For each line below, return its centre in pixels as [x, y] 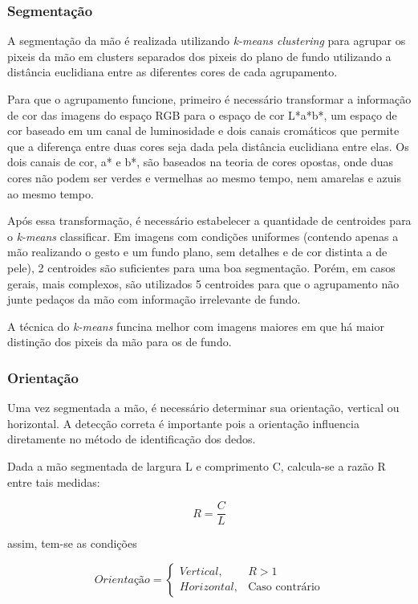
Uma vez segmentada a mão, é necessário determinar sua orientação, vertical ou [203, 408]
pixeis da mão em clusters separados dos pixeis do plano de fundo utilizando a [199, 56]
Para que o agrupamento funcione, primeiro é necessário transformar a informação [209, 99]
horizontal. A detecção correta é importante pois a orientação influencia [183, 423]
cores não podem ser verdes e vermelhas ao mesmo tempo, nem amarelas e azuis [204, 177]
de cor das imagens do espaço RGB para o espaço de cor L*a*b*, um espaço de [202, 114]
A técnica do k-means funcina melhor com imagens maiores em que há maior [196, 326]
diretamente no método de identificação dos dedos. [132, 439]
